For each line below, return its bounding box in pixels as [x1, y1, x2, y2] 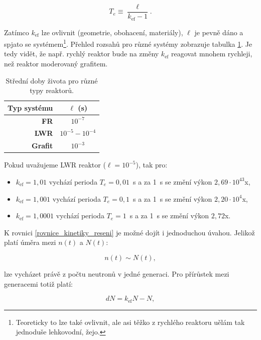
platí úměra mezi [4, 237, 56, 247]
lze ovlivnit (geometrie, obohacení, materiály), [41, 27, 183, 37]
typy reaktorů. [30, 85, 74, 96]
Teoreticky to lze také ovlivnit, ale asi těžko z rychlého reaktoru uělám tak [16, 316, 245, 327]
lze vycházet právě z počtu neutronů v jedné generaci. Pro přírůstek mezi [4, 268, 229, 279]
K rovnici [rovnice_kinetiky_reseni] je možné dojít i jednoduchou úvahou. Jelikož [4, 227, 255, 237]
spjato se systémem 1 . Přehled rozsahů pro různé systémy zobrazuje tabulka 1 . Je [4, 37, 252, 49]
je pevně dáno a [194, 27, 243, 37]
